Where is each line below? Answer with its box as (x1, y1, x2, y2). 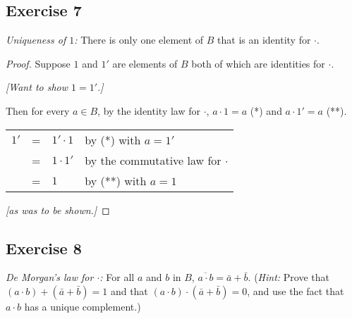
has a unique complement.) (24, 299, 141, 313)
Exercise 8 (6, 237, 82, 258)
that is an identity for (217, 32, 311, 47)
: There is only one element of (74, 32, 204, 47)
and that (110, 283, 148, 298)
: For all (99, 270, 135, 284)
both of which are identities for (191, 56, 325, 70)
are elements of (112, 56, 178, 70)
